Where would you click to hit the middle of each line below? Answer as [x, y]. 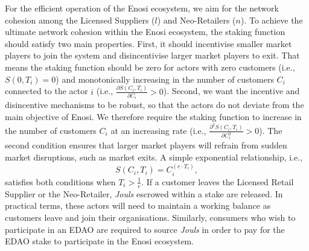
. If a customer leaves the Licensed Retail [218, 181]
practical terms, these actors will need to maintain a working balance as [138, 205]
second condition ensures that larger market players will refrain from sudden [146, 145]
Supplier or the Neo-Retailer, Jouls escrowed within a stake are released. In [144, 193]
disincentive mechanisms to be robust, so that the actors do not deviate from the [154, 105]
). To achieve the [272, 20]
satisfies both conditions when [60, 181]
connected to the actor [46, 91]
